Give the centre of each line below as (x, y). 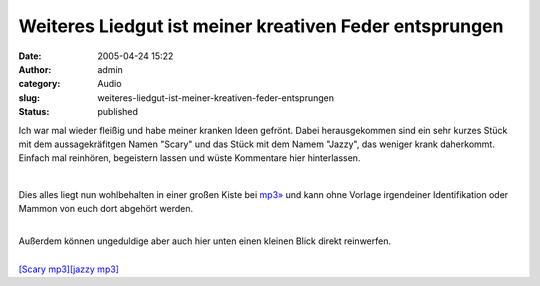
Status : (34, 112)
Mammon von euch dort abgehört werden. (106, 209)
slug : (29, 97)
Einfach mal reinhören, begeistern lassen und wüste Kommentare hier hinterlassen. (189, 158)
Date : (30, 56)
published (118, 112)
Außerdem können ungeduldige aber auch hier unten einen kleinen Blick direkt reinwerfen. (205, 241)
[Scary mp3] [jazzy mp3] (69, 269)
